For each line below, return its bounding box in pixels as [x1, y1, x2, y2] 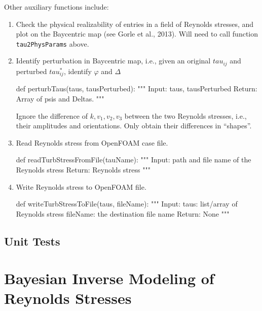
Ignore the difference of [16, 110, 88, 121]
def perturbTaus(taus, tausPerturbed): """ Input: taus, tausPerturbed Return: [16, 83, 257, 94]
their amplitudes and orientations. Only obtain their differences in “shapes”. [16, 120, 252, 131]
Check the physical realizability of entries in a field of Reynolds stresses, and [16, 18, 254, 29]
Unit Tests [4, 233, 60, 249]
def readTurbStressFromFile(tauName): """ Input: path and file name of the [16, 154, 251, 165]
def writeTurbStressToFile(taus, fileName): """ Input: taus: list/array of [16, 198, 238, 209]
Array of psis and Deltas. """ [16, 93, 104, 103]
